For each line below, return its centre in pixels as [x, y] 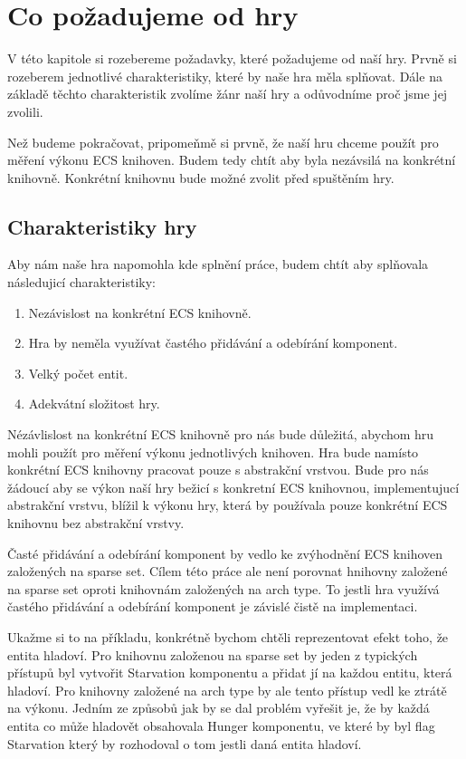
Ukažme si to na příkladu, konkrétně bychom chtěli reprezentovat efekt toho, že [228, 636]
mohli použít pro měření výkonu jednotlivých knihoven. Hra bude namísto [213, 452]
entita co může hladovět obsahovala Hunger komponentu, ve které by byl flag [221, 725]
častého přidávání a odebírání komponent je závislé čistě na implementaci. [213, 606]
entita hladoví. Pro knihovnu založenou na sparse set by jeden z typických [213, 654]
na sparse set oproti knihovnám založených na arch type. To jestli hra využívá [223, 588]
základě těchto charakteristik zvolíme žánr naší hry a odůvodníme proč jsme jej [228, 94]
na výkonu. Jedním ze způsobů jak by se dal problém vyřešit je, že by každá [219, 708]
